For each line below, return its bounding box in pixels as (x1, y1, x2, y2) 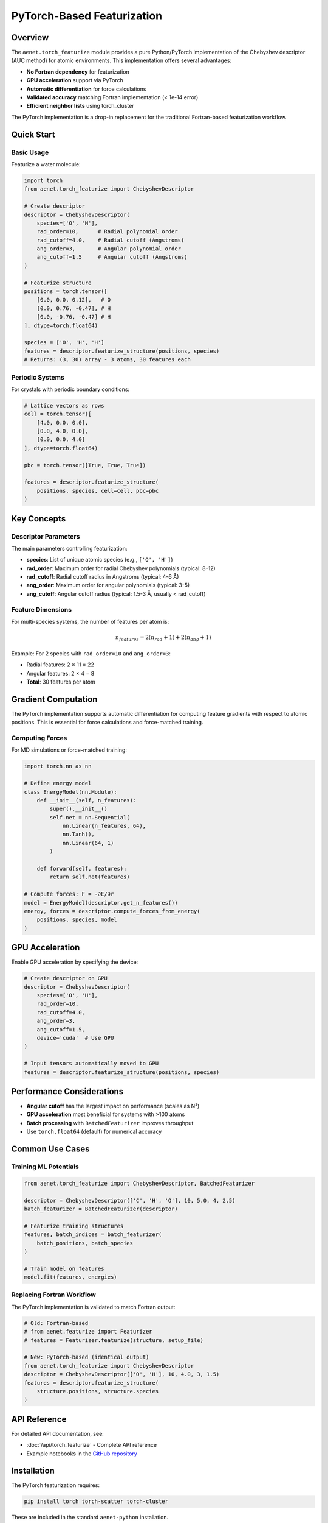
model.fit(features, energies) (24, 1274, 118, 1281)
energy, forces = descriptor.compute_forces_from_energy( (24, 908, 200, 914)
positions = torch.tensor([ (24, 288, 108, 295)
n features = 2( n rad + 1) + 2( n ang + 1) (115, 634, 211, 642)
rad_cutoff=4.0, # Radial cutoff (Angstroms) (36, 236, 185, 244)
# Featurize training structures (24, 1222, 124, 1229)
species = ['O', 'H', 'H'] (24, 339, 104, 346)
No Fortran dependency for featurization (26, 68, 130, 76)
